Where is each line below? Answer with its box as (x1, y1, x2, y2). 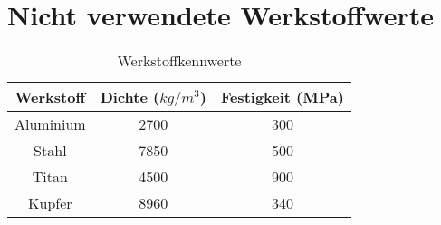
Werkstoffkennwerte (117, 50, 242, 72)
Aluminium (14, 113, 86, 135)
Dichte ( (100, 86, 160, 108)
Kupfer (28, 192, 72, 214)
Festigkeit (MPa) (220, 86, 344, 108)
